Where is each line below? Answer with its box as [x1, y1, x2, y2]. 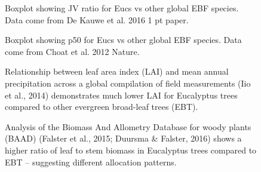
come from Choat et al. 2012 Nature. [5, 45, 140, 57]
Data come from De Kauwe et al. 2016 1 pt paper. [5, 13, 189, 26]
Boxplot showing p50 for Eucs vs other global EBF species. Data [5, 33, 242, 46]
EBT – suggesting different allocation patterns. [5, 155, 177, 168]
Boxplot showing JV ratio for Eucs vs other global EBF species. [5, 2, 239, 14]
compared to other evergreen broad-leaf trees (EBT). [5, 100, 198, 113]
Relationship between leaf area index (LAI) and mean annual [5, 65, 229, 78]
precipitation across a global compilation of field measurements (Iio [5, 76, 251, 89]
